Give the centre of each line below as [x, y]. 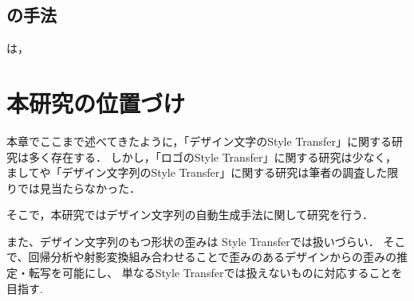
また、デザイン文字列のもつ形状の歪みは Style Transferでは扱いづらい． [193, 241]
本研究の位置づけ [96, 102]
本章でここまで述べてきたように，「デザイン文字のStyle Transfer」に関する [199, 141]
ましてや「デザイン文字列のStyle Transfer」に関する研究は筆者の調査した [197, 172]
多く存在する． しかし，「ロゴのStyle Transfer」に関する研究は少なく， [212, 156]
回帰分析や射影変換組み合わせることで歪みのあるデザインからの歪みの [213, 257]
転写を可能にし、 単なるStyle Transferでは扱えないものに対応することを [215, 273]
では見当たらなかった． [79, 188]
